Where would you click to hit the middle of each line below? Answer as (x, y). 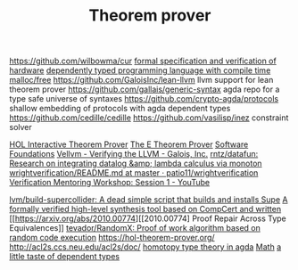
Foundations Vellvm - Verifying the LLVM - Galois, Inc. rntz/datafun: (134, 154)
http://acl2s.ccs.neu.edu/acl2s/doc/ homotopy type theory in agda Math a (145, 247)
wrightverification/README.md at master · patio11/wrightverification (134, 173)
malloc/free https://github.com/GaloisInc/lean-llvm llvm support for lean (141, 80)
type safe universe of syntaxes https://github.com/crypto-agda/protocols (144, 99)
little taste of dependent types (65, 257)
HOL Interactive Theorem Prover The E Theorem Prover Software (129, 144)
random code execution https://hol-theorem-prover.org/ (112, 238)
